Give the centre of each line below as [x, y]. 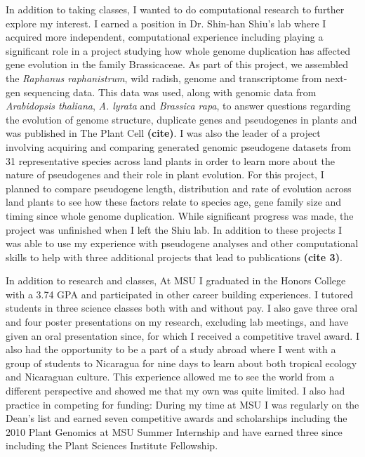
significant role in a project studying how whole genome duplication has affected [178, 50]
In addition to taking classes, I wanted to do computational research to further [175, 9]
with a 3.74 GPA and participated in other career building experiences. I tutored [179, 294]
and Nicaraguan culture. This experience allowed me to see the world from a [170, 377]
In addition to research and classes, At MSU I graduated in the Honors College [176, 280]
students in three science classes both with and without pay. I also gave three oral [182, 308]
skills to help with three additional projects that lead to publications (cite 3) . [174, 257]
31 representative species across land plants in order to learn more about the [170, 160]
